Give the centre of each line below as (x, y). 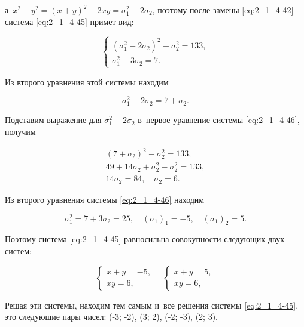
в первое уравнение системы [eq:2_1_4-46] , (219, 120)
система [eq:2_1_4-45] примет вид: (69, 21)
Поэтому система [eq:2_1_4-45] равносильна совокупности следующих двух (145, 239)
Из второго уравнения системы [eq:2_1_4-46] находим (105, 199)
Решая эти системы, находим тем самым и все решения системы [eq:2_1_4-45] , (152, 305)
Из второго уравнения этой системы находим (87, 81)
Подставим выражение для (53, 120)
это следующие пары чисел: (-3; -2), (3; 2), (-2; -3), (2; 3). (111, 317)
